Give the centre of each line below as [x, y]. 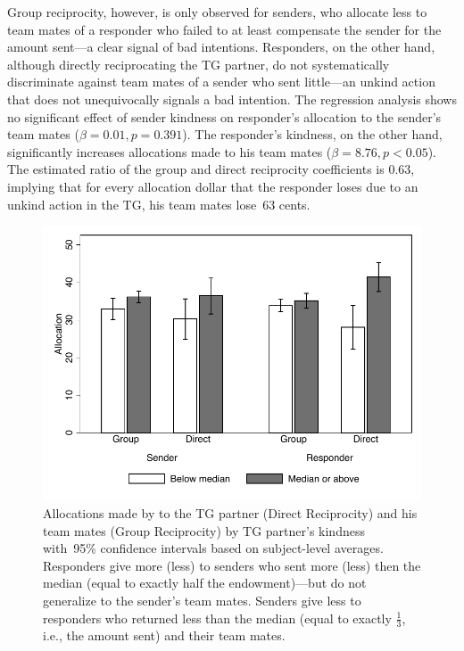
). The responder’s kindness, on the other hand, [312, 134]
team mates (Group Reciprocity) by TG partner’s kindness [204, 530]
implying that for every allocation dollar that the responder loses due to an [213, 186]
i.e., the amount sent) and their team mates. [164, 635]
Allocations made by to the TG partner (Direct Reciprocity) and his [230, 513]
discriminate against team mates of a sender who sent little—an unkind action [221, 82]
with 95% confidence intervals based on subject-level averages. [213, 548]
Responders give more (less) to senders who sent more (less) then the [232, 565]
